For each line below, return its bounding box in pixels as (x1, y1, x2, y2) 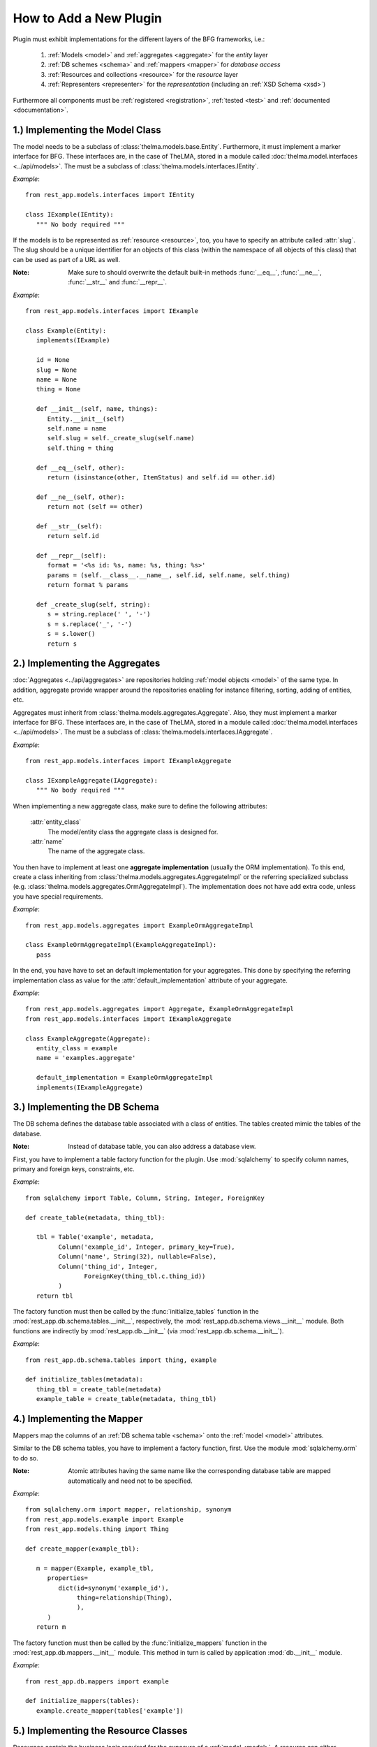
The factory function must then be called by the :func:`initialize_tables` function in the (13, 1307, 259, 1316)
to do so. (13, 1454, 38, 1462)
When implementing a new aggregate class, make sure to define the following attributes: (13, 802, 268, 810)
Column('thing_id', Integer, (58, 1262, 158, 1270)
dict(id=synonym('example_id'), (58, 1583, 169, 1592)
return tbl (36, 1291, 73, 1300)
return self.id (47, 532, 99, 540)
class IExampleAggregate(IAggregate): (25, 776, 158, 784)
